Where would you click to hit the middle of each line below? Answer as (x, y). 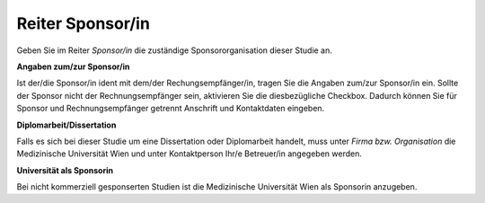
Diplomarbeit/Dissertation (66, 125)
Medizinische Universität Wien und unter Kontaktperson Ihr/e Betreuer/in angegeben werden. (190, 154)
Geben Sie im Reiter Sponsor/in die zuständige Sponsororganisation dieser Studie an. (174, 50)
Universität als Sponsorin (65, 170)
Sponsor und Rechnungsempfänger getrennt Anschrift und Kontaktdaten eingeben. (171, 109)
